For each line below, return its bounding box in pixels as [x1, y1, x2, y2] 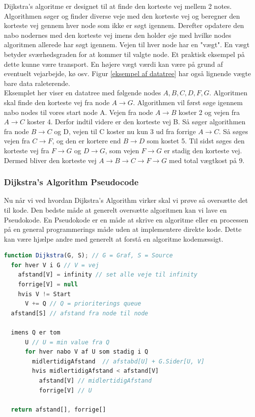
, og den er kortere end [52, 136, 121, 146]
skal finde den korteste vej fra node [4, 97, 110, 107]
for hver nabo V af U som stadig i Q [25, 348, 148, 356]
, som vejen [105, 145, 139, 155]
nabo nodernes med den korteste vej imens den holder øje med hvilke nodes [4, 29, 231, 40]
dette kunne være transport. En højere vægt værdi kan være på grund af [4, 58, 223, 69]
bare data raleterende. [4, 78, 70, 88]
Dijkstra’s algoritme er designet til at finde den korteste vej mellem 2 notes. [4, 1, 232, 11]
